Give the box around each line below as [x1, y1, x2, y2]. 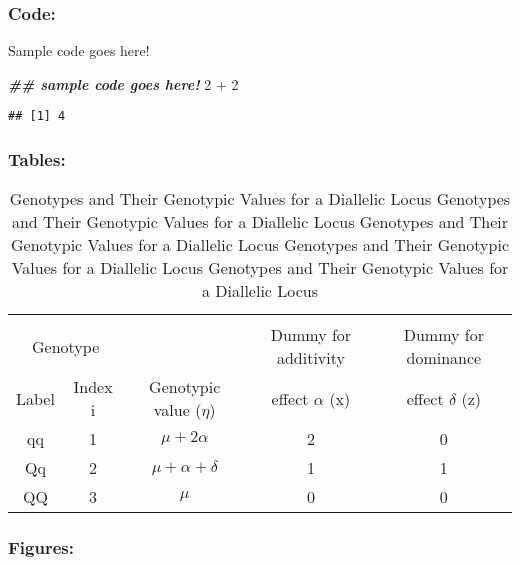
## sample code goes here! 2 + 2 [8, 73, 239, 94]
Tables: [8, 146, 66, 171]
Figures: [8, 535, 74, 560]
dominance [406, 346, 482, 370]
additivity [276, 346, 345, 370]
